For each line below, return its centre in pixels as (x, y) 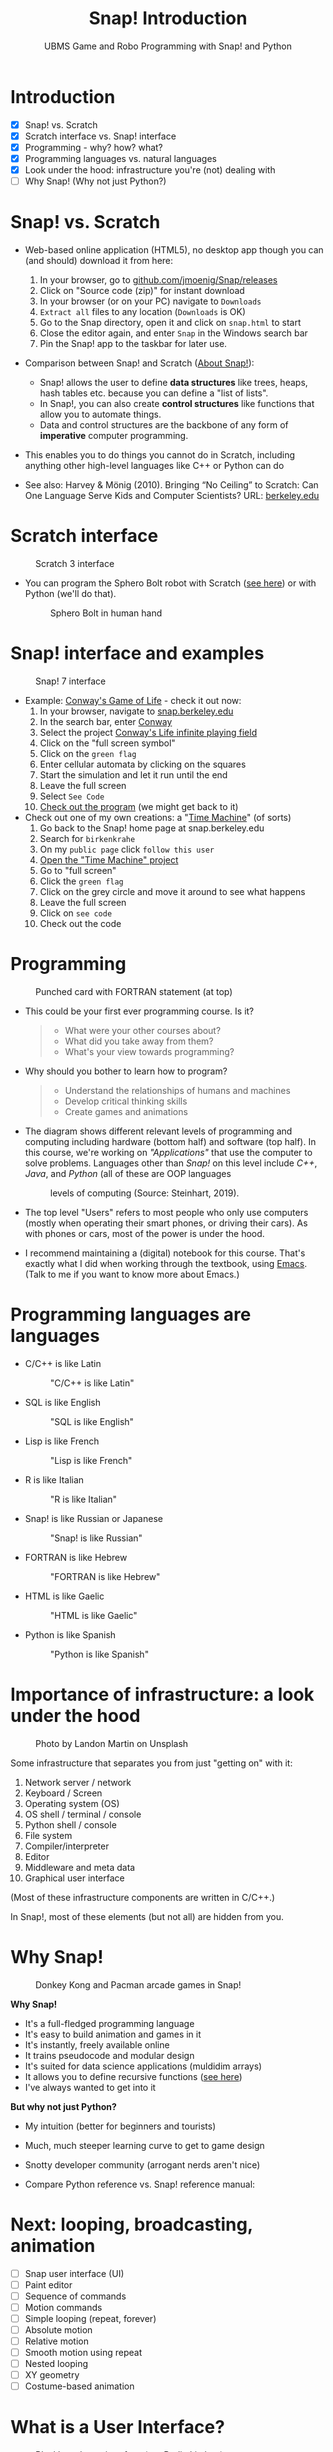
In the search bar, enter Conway (106, 721)
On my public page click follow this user (127, 849)
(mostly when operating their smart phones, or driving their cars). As (166, 1223)
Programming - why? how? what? (93, 147)
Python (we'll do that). (70, 593)
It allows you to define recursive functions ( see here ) (133, 2076)
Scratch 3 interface (75, 563)
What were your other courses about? (143, 1030)
